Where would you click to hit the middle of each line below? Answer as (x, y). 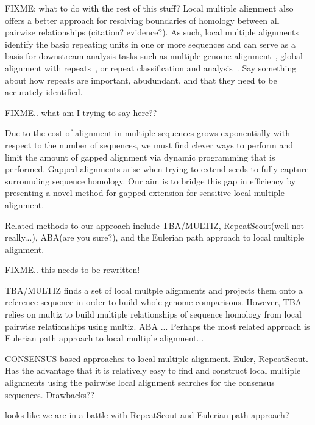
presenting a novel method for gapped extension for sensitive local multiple (145, 193)
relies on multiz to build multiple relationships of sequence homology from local (153, 314)
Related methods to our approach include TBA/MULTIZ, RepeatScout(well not (154, 225)
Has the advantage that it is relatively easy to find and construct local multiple (153, 370)
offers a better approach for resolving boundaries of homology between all (142, 20)
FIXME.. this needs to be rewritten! (73, 270)
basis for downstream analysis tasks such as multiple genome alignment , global (154, 56)
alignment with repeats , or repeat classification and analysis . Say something (151, 67)
